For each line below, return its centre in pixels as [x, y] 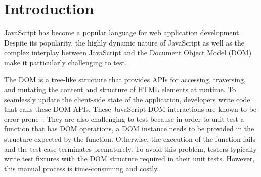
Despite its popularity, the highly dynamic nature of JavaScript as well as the [124, 42]
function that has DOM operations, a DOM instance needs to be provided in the [129, 129]
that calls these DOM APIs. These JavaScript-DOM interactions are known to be [130, 109]
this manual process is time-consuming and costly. [82, 168]
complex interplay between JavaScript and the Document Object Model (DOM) [128, 52]
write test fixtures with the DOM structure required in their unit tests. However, [129, 159]
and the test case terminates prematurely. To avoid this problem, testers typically [130, 148]
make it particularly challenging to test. [66, 62]
